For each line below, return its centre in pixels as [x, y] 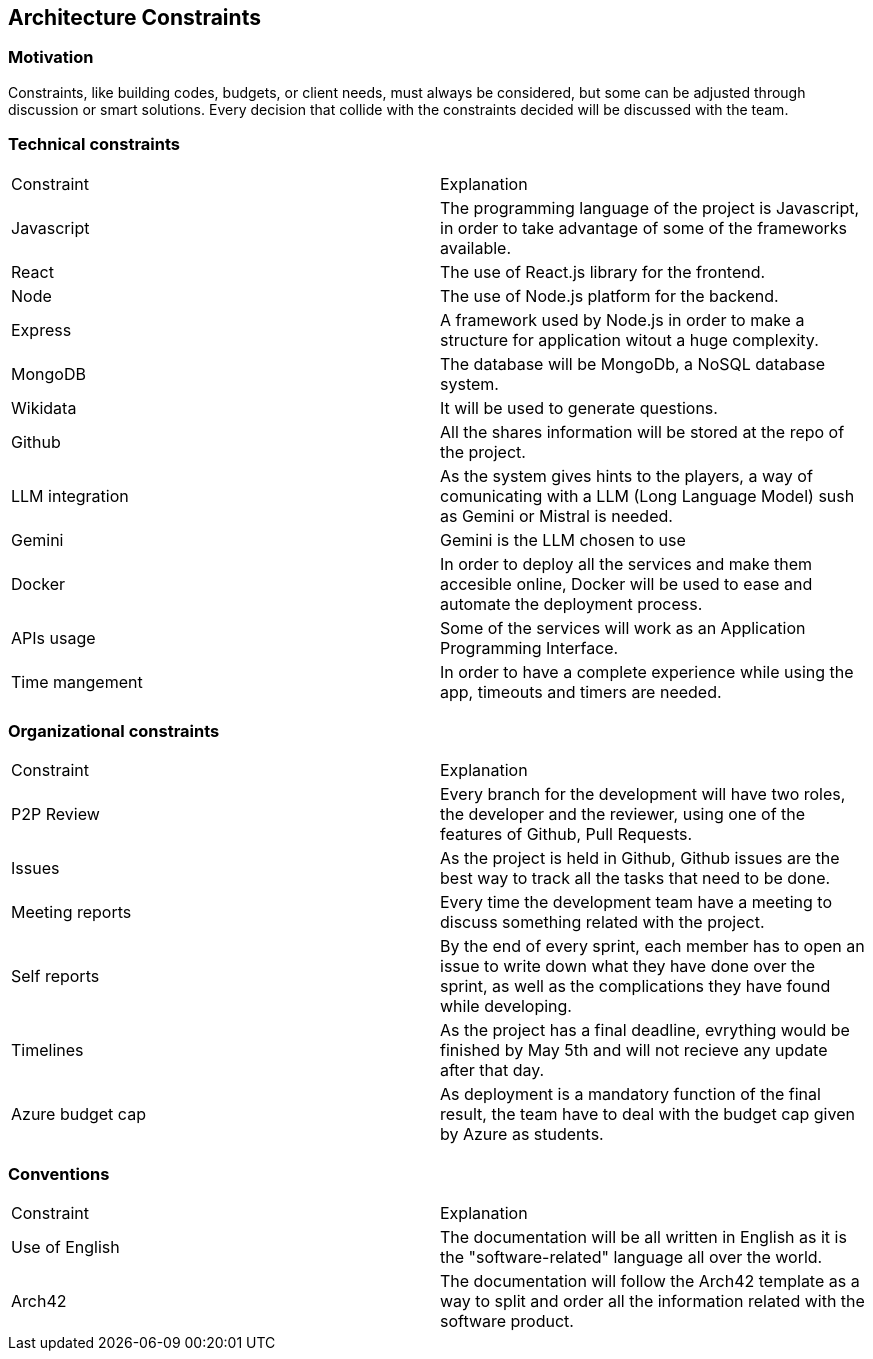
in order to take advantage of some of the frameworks [644, 227]
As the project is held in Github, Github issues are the [640, 858]
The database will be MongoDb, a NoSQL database [633, 363]
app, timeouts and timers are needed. [581, 691]
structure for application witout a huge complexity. [629, 339]
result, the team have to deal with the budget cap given [647, 1114]
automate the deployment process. [571, 603]
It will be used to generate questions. [579, 407]
